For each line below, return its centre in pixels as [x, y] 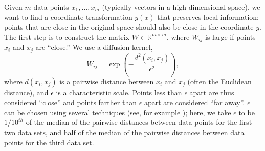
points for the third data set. [49, 142]
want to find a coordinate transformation [68, 17]
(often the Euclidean [219, 81]
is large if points [230, 36]
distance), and [26, 92]
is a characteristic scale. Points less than [119, 92]
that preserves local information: [208, 17]
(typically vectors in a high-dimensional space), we [181, 7]
